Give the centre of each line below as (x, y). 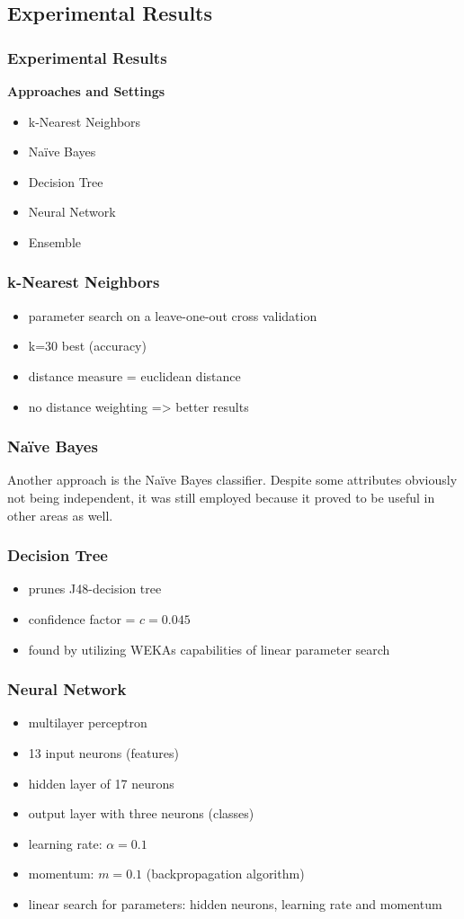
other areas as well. (60, 515)
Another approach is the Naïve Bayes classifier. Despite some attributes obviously (232, 480)
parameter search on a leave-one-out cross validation (173, 315)
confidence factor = (82, 618)
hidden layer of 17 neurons (101, 783)
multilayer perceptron (88, 723)
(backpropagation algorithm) (225, 874)
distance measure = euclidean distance (134, 375)
